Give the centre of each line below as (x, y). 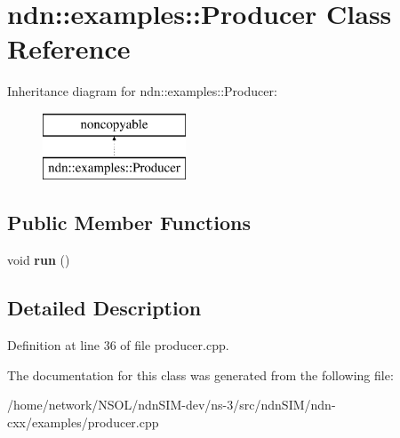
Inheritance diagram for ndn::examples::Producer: (142, 91)
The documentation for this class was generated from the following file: (200, 374)
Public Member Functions (129, 223)
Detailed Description (104, 308)
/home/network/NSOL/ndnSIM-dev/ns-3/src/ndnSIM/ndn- (172, 405)
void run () (39, 260)
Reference (69, 48)
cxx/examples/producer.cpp (83, 422)
